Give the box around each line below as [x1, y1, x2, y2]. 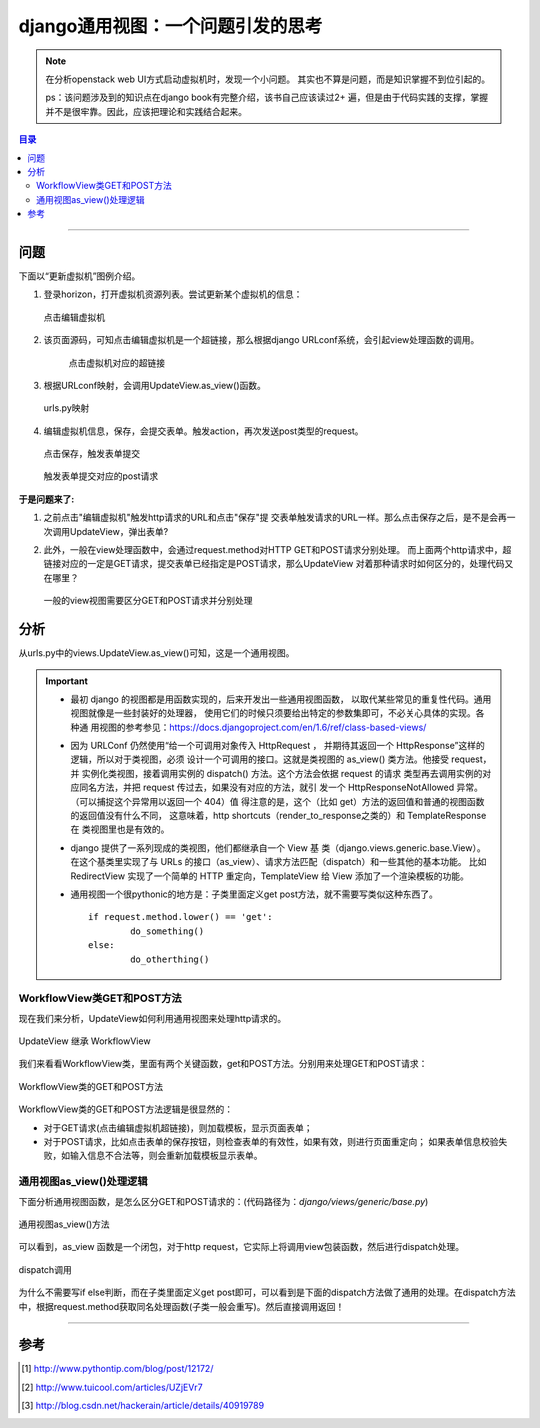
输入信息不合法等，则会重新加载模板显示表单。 [69, 1150, 263, 1162]
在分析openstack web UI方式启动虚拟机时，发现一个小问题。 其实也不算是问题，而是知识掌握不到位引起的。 [45, 73, 490, 85]
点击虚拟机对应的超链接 [68, 356, 165, 369]
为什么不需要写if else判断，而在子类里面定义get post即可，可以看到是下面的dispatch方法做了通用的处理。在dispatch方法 [18, 1286, 517, 1299]
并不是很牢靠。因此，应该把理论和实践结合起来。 [45, 105, 247, 117]
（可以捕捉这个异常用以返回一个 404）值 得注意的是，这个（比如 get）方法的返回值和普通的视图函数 [70, 795, 485, 807]
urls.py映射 [43, 402, 90, 414]
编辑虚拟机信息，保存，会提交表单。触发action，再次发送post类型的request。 [43, 425, 364, 437]
